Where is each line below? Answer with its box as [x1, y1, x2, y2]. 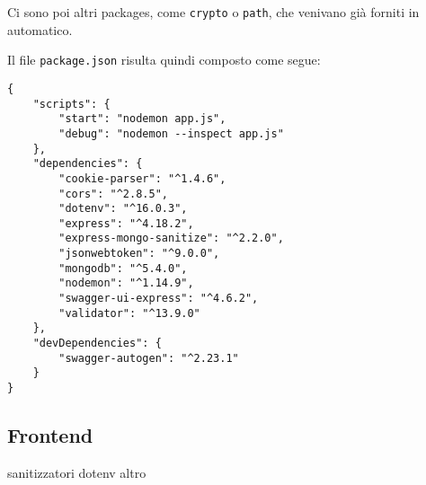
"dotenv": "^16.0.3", [58, 202, 188, 216]
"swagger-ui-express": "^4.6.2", [58, 292, 259, 305]
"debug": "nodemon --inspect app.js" [58, 127, 284, 140]
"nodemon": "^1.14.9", [58, 277, 194, 290]
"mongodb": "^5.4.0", [58, 261, 188, 275]
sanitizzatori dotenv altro [7, 463, 146, 481]
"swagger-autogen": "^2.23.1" [58, 351, 239, 365]
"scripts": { [32, 97, 111, 110]
